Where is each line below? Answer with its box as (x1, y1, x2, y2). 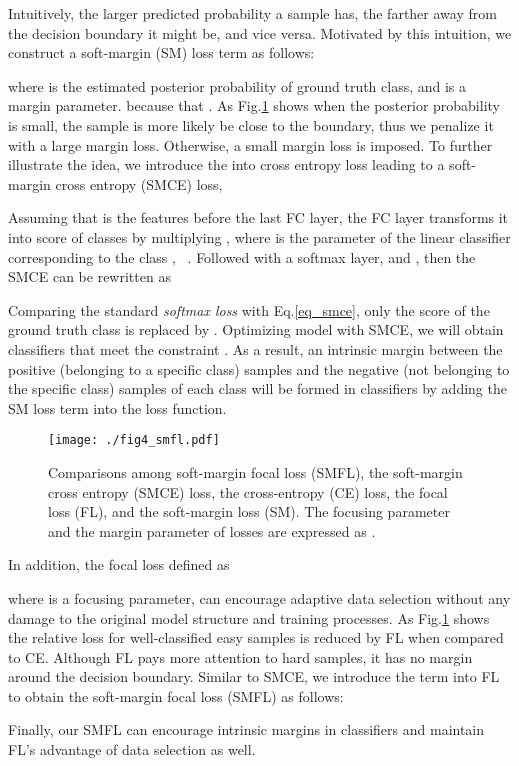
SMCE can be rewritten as (8, 266, 171, 287)
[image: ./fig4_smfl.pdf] (48, 433, 220, 448)
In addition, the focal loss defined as (8, 554, 230, 575)
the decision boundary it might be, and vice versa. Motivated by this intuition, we (8, 22, 512, 43)
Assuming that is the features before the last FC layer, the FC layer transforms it (8, 207, 509, 228)
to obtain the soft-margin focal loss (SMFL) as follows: (8, 685, 344, 706)
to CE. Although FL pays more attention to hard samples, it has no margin (8, 646, 473, 667)
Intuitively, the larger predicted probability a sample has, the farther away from (8, 3, 497, 23)
